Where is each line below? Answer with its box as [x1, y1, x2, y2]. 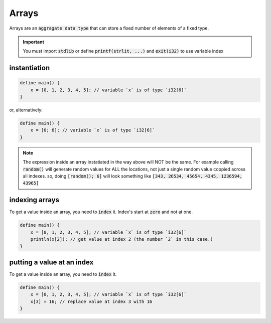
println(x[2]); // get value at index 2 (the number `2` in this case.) [30, 236, 213, 242]
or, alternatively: [9, 107, 43, 113]
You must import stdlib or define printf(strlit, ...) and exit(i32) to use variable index [23, 48, 224, 54]
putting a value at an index [9, 258, 94, 266]
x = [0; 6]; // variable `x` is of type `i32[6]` [30, 127, 155, 133]
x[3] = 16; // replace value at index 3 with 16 [30, 298, 153, 304]
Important [23, 39, 45, 45]
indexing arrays [9, 196, 60, 204]
